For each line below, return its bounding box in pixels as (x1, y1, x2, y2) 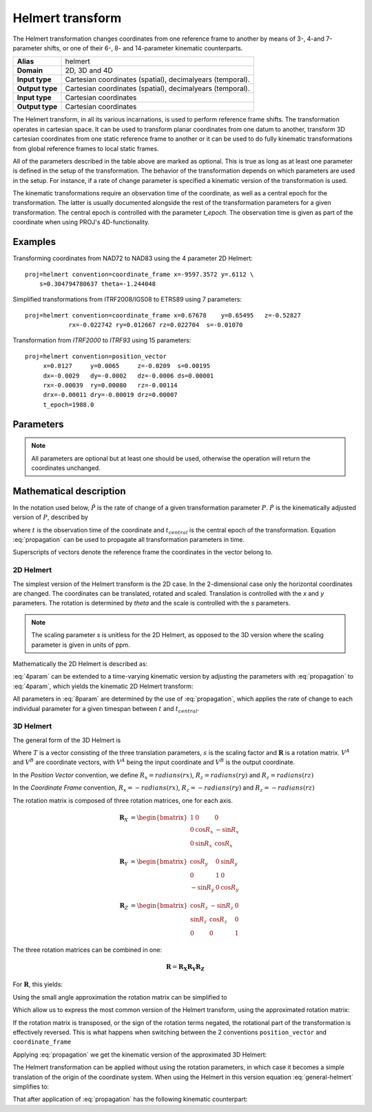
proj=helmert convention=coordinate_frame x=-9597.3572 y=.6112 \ (25, 270, 254, 278)
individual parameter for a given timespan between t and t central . (12, 704, 200, 714)
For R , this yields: (12, 980, 63, 988)
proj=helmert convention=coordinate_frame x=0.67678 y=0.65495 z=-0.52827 (25, 311, 301, 319)
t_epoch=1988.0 (43, 400, 94, 409)
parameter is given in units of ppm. (31, 641, 130, 649)
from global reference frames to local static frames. (12, 144, 159, 153)
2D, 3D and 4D (65, 66, 113, 75)
